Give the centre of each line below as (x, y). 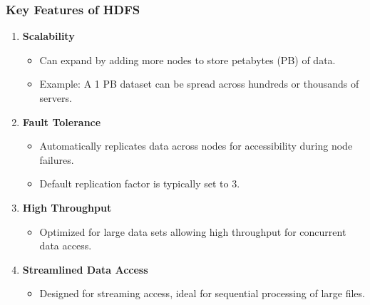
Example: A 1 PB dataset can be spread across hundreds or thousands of (199, 84)
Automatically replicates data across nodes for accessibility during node (196, 146)
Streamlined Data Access (85, 269)
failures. (57, 159)
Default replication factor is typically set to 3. (140, 183)
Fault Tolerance (62, 122)
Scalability (48, 36)
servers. (56, 98)
